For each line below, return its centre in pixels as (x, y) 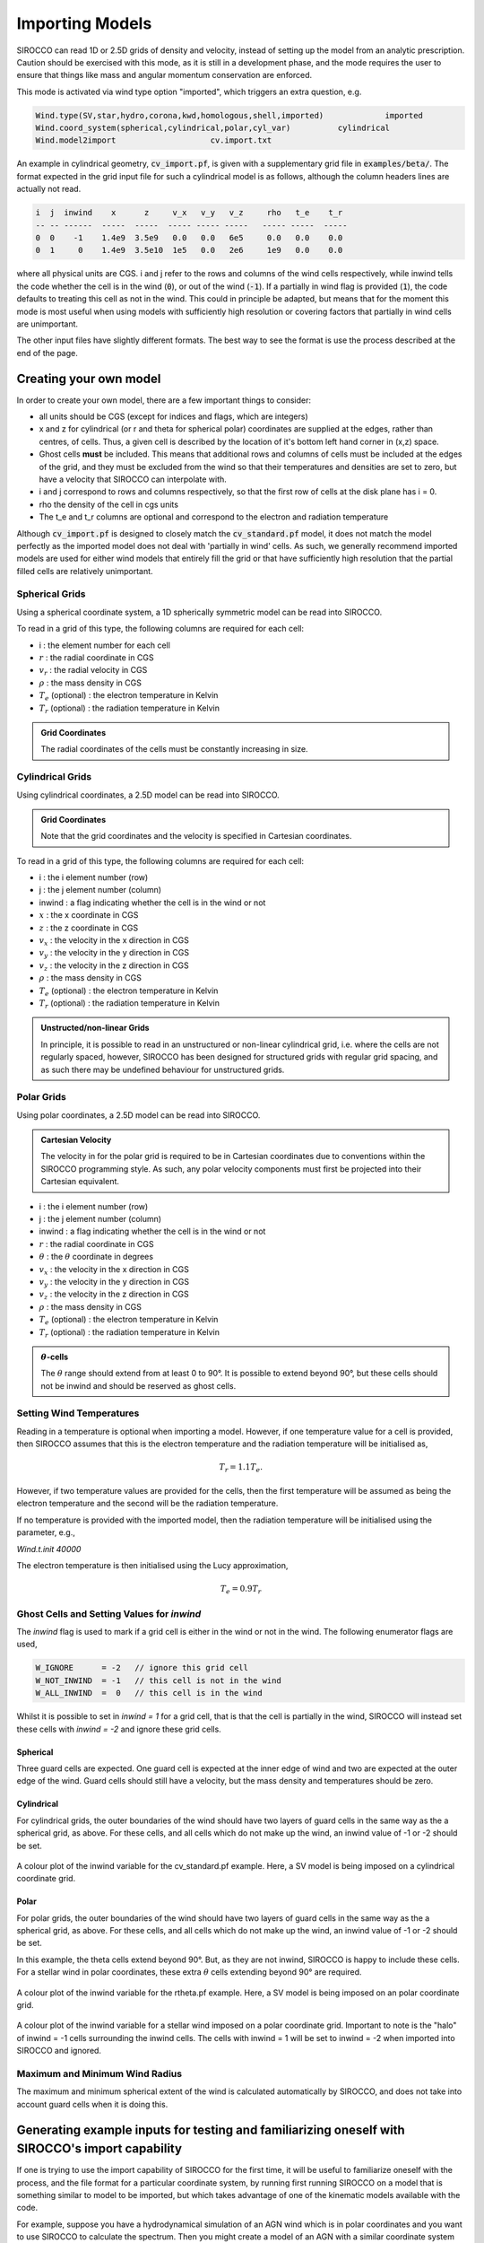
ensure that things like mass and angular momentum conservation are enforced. (164, 75)
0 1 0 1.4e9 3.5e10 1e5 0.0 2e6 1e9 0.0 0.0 (189, 250)
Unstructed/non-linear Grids (95, 1028)
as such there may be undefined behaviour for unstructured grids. (163, 1069)
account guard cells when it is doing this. (92, 2104)
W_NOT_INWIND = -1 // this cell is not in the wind (158, 1680)
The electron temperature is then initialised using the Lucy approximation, (152, 1565)
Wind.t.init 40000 (49, 1549)
